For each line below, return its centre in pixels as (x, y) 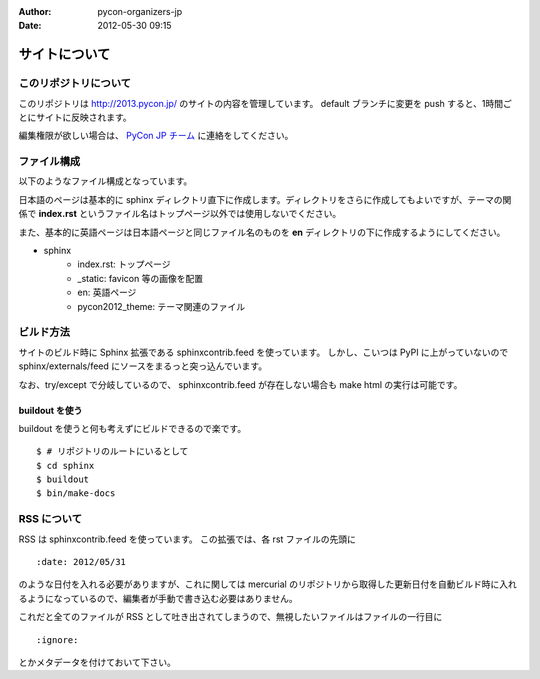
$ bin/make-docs (76, 493)
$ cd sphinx (65, 465)
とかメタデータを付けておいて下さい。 (97, 662)
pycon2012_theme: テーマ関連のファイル (161, 306)
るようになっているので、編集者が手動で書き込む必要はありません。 (158, 598)
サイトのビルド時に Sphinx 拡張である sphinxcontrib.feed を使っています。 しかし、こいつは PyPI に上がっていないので (263, 352)
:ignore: (57, 639)
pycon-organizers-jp (140, 11)
